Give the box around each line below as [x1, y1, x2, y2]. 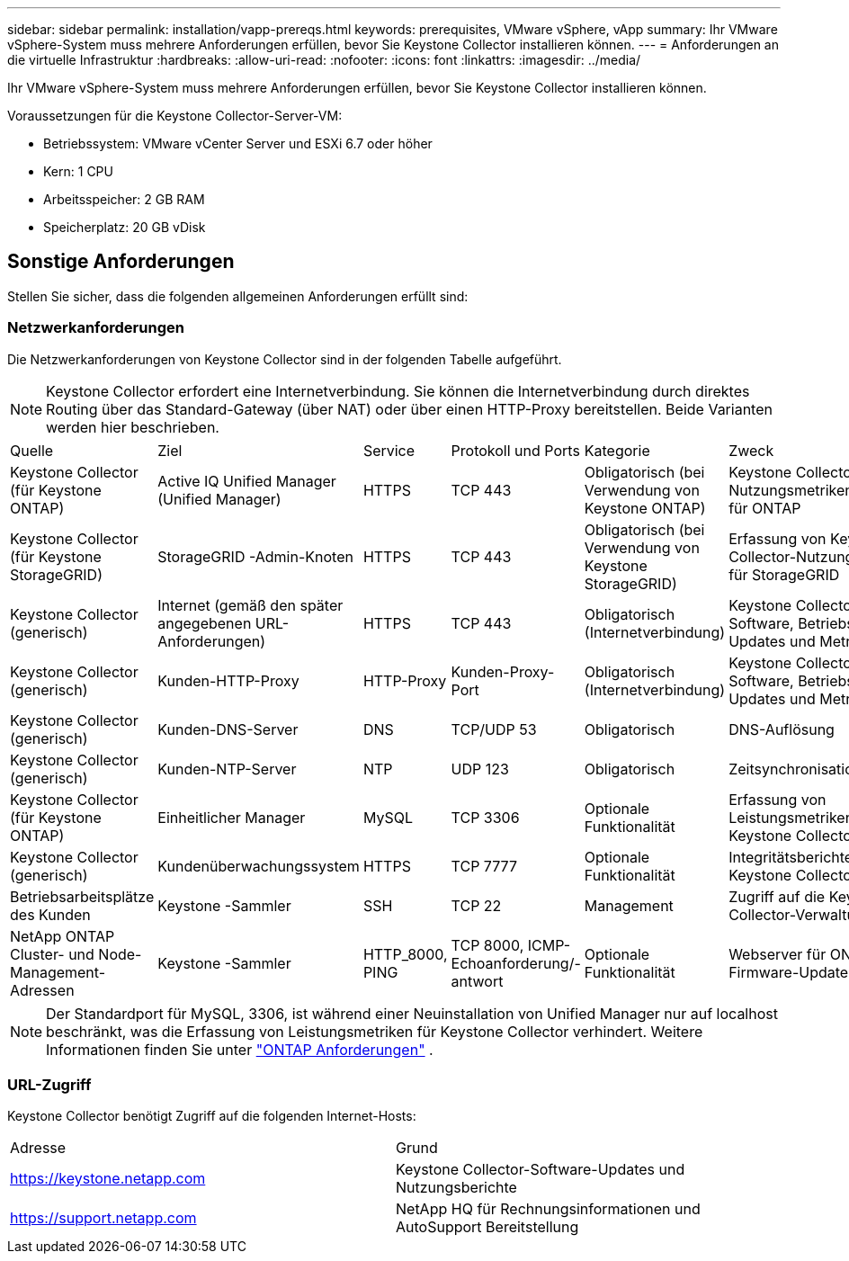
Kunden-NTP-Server [157, 759, 297, 778]
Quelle [10, 441, 54, 460]
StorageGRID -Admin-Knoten [157, 547, 353, 566]
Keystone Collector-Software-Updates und [396, 1160, 685, 1179]
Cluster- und [10, 944, 94, 963]
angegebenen [157, 613, 252, 632]
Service [362, 441, 416, 460]
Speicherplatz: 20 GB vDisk [43, 219, 206, 235]
